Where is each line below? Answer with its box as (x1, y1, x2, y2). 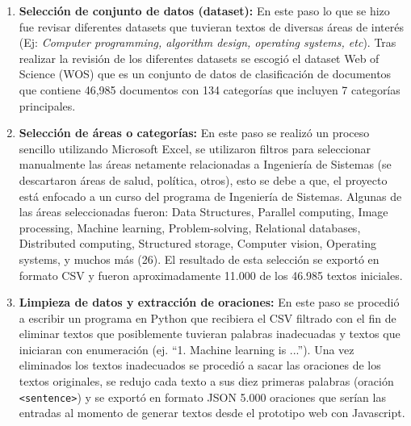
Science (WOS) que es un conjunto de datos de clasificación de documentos (19, 65, 392, 82)
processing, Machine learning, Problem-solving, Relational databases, (19, 219, 361, 236)
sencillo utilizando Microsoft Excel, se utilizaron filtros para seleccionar (19, 140, 371, 157)
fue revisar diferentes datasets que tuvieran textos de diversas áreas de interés (19, 18, 404, 35)
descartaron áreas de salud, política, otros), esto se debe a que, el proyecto (19, 171, 388, 188)
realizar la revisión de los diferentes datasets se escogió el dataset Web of (19, 49, 380, 66)
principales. (19, 97, 76, 114)
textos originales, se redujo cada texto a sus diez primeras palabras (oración (19, 373, 394, 390)
